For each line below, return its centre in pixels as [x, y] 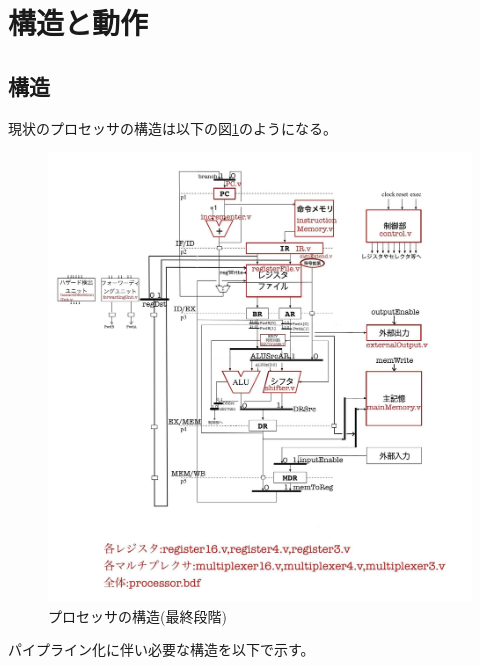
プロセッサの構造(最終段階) [137, 615]
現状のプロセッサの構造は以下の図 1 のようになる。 [172, 127]
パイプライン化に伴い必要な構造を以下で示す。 [161, 649]
